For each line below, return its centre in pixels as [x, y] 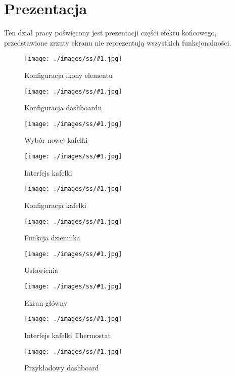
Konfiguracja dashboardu [63, 108]
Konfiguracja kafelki [55, 205]
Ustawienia [41, 270]
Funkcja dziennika [52, 238]
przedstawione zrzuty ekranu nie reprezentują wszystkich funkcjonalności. [118, 42]
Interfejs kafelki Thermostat [67, 335]
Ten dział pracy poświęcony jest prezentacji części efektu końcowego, [110, 33]
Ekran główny [46, 302]
